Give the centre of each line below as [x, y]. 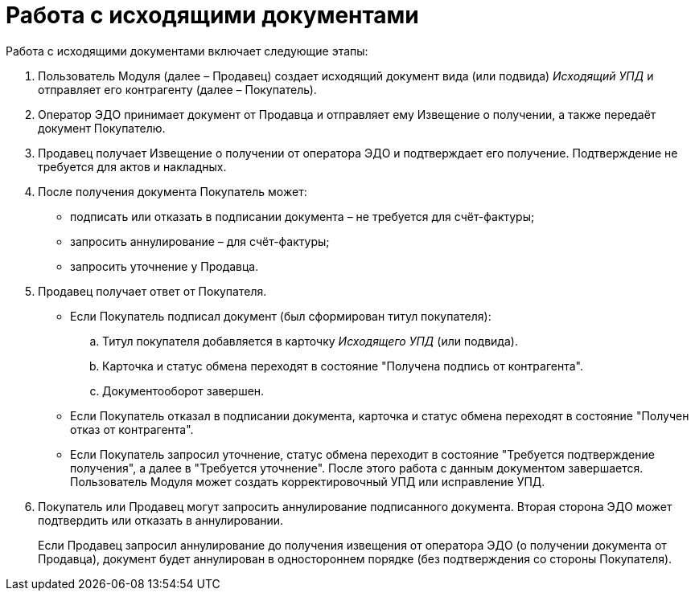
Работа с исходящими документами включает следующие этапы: [187, 51]
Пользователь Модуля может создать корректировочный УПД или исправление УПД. [308, 481]
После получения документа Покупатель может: [173, 191]
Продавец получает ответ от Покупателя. [152, 291]
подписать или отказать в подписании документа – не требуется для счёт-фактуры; [302, 216]
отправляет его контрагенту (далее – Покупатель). [177, 89]
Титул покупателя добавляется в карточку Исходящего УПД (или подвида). [310, 341]
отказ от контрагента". [132, 429]
